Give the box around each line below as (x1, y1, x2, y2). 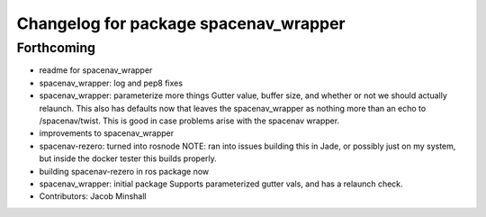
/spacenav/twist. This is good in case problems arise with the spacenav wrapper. (39, 115, 340, 126)
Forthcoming (16, 40, 96, 56)
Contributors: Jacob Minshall (39, 191, 147, 202)
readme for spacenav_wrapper (39, 65, 153, 76)
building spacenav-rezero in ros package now (39, 166, 210, 176)
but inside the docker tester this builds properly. (39, 153, 218, 164)
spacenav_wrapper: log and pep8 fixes (39, 77, 184, 88)
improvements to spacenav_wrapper (39, 128, 175, 139)
